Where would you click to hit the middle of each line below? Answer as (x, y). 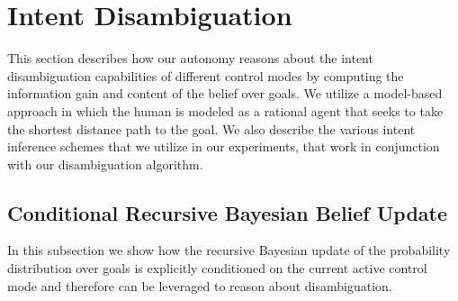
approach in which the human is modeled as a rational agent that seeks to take (225, 110)
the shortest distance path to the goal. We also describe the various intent (211, 128)
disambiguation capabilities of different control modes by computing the (206, 75)
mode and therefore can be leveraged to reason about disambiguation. (200, 285)
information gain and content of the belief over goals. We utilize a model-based (225, 93)
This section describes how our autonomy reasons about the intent (190, 58)
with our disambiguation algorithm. (105, 164)
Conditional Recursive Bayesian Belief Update (228, 212)
